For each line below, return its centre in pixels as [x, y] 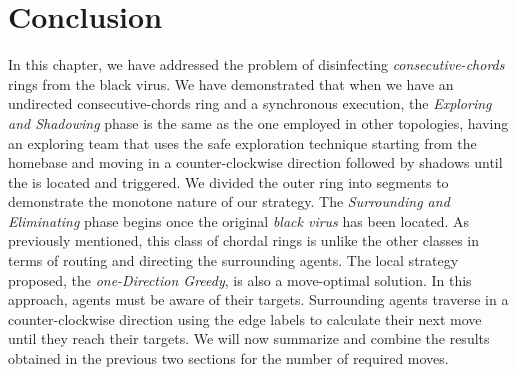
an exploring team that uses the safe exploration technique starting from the [242, 142]
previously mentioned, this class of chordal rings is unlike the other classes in [244, 240]
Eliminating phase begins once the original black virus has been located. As [239, 220]
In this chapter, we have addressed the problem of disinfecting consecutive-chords [256, 64]
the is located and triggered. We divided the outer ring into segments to [228, 181]
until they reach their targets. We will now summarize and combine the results [249, 338]
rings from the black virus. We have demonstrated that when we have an [231, 83]
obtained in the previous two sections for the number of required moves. [228, 358]
